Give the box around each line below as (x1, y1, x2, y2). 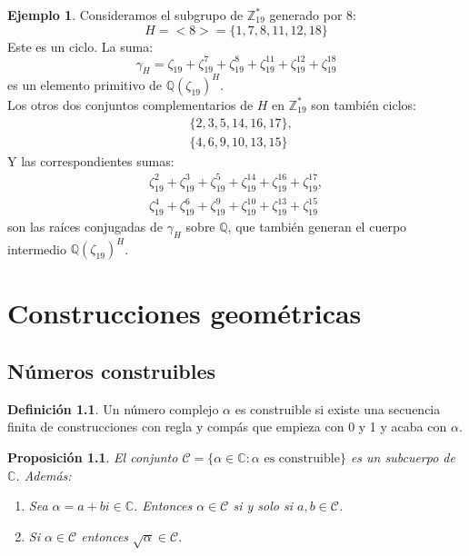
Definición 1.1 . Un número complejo (7, 399, 219, 418)
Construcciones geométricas (7, 294, 362, 332)
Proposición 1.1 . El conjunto (7, 447, 178, 466)
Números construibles (7, 356, 216, 384)
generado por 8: (269, 5, 356, 24)
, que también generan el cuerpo (227, 216, 407, 235)
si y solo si (233, 496, 294, 515)
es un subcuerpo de (350, 447, 455, 466)
